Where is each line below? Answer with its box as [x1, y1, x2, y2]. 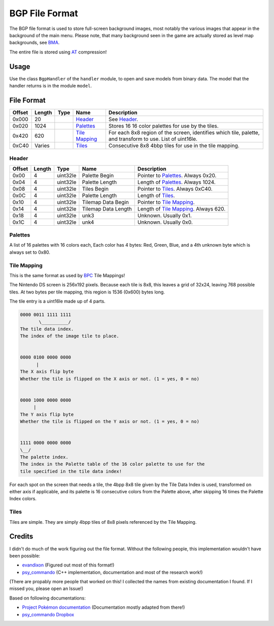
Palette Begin [82, 172, 114, 179]
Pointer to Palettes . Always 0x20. [137, 172, 217, 179]
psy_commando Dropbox [22, 611, 75, 617]
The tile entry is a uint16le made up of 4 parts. [9, 298, 106, 305]
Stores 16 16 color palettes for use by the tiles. [108, 122, 219, 129]
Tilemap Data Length [82, 205, 132, 212]
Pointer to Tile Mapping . [137, 198, 195, 205]
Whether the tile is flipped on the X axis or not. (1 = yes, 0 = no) [20, 376, 200, 381]
